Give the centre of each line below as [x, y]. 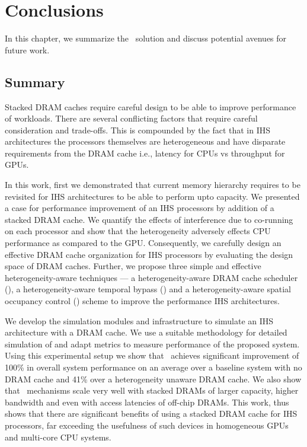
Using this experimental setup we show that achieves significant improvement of [152, 355]
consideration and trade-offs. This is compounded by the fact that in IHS [138, 130]
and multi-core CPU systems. [58, 437]
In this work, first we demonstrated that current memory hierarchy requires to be [153, 185]
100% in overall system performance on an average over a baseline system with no [153, 367]
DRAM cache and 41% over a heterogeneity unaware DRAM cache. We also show [153, 379]
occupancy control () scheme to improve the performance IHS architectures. [142, 301]
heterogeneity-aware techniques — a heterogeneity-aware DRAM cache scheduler [151, 277]
